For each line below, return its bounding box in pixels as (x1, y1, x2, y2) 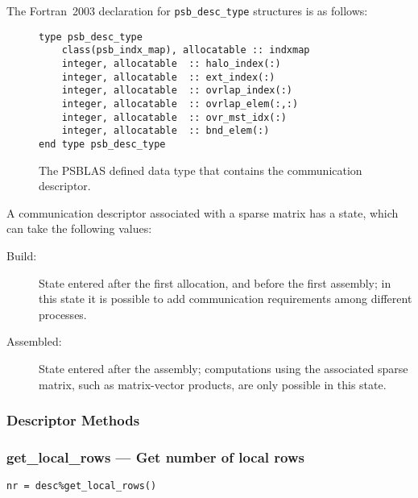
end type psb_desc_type (39, 138, 166, 150)
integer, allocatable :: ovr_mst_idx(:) (61, 111, 287, 123)
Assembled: (6, 333, 62, 350)
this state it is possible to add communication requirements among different (39, 290, 412, 307)
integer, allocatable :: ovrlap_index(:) (61, 85, 292, 97)
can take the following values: (6, 220, 152, 237)
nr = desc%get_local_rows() (6, 480, 157, 492)
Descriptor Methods (6, 410, 140, 430)
